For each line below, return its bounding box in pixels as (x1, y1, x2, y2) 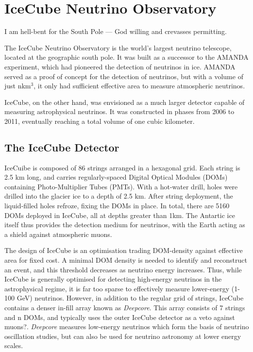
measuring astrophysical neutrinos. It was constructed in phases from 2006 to (4, 106, 235, 117)
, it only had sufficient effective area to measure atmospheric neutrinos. (34, 81, 245, 91)
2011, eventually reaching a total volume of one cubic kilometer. (4, 116, 195, 126)
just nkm (4, 81, 31, 91)
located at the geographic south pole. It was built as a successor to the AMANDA (4, 52, 249, 62)
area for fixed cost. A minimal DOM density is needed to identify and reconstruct (4, 255, 247, 265)
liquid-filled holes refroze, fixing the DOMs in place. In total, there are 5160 (4, 201, 230, 211)
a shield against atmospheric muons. (4, 229, 112, 239)
